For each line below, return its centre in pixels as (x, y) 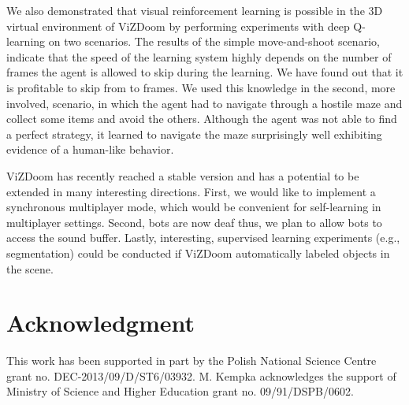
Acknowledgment (100, 323)
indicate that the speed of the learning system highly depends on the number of (199, 56)
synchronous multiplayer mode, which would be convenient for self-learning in (194, 207)
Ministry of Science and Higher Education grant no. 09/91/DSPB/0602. (180, 391)
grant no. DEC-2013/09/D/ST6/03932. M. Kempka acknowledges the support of (201, 375)
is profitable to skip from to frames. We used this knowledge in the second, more (201, 87)
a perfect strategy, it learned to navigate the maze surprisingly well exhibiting (194, 134)
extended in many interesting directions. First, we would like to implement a (191, 191)
